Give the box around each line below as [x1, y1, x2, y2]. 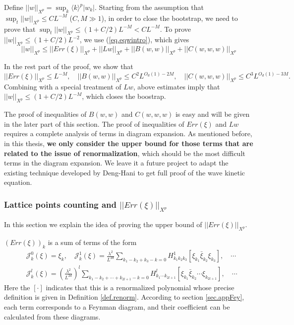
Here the [4, 282, 30, 292]
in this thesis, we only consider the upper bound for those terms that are [4, 138, 253, 148]
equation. [4, 177, 32, 187]
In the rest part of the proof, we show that [4, 61, 133, 71]
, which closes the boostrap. [82, 91, 166, 101]
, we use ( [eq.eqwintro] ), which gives [79, 34, 189, 45]
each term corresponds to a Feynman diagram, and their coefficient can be [4, 301, 230, 312]
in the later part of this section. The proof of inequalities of [4, 118, 184, 129]
